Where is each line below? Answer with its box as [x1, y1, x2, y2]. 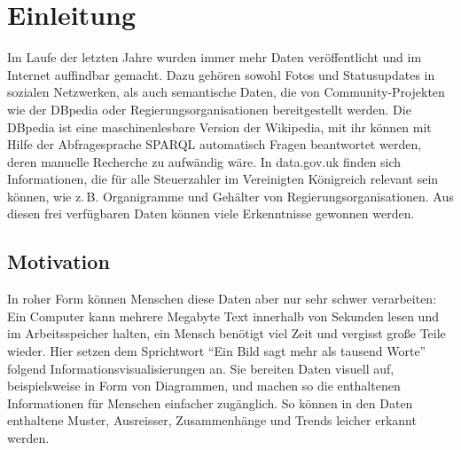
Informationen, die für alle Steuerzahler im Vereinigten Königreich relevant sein [7, 170, 439, 188]
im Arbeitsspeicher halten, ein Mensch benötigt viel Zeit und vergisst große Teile [7, 324, 446, 343]
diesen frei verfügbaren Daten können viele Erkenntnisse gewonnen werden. [7, 204, 415, 223]
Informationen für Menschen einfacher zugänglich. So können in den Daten [7, 393, 413, 412]
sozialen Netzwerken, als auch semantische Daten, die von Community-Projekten [7, 83, 445, 101]
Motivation [7, 248, 110, 275]
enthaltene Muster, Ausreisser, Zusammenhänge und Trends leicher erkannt [7, 411, 417, 430]
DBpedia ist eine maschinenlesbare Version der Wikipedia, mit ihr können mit [7, 117, 432, 136]
